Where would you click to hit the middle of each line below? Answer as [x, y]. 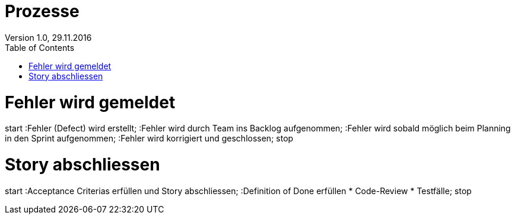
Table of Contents [40, 47]
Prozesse [42, 11]
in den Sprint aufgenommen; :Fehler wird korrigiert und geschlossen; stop [149, 139]
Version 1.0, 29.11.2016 [48, 37]
